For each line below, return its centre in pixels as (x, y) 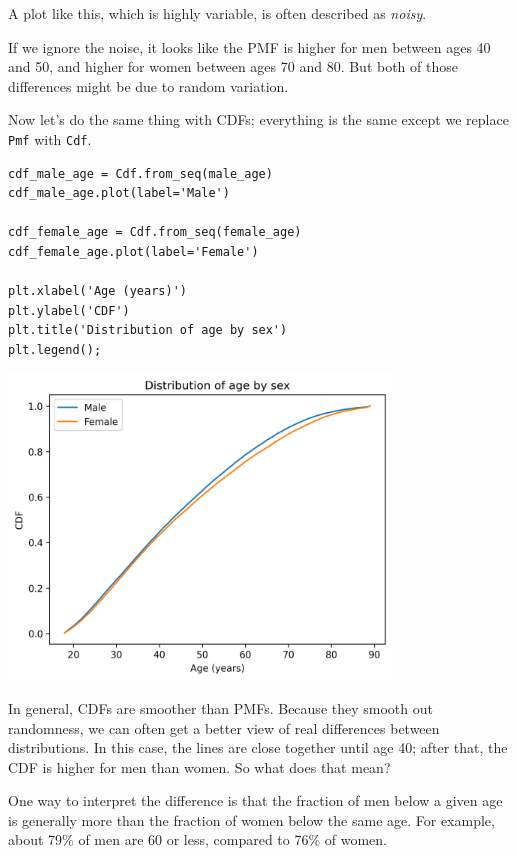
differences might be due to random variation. (148, 85)
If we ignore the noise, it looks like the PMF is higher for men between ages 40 (249, 46)
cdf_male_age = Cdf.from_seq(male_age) (140, 173)
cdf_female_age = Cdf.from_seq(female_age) (155, 232)
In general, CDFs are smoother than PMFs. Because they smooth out (220, 707)
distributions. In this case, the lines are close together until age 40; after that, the (258, 747)
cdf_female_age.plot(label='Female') (133, 252)
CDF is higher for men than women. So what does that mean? (199, 766)
